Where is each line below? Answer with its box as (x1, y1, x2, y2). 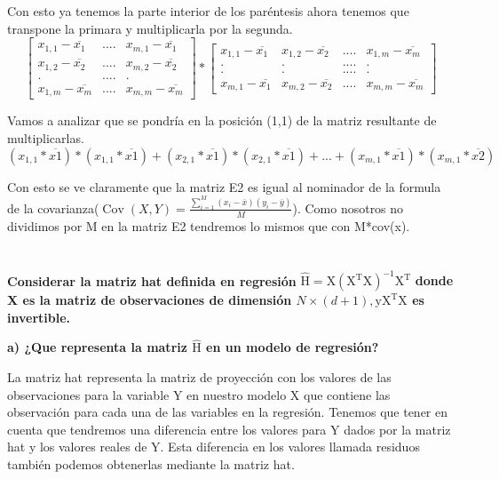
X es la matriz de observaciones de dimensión (7, 291, 292, 309)
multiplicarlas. (7, 128, 84, 147)
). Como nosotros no (292, 198, 404, 217)
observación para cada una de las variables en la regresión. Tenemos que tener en (7, 403, 448, 421)
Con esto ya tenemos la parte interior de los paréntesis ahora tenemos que (7, 2, 409, 20)
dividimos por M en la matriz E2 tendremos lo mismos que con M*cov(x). (7, 216, 410, 235)
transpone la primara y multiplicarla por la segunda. (7, 19, 293, 37)
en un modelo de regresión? (206, 338, 379, 356)
